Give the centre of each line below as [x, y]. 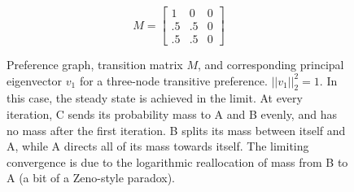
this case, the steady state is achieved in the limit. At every [155, 98]
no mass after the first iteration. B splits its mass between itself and [176, 130]
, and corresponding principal [271, 65]
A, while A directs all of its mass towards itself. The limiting [158, 146]
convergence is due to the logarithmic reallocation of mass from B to [177, 161]
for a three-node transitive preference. [173, 80]
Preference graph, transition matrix [95, 65]
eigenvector [35, 80]
